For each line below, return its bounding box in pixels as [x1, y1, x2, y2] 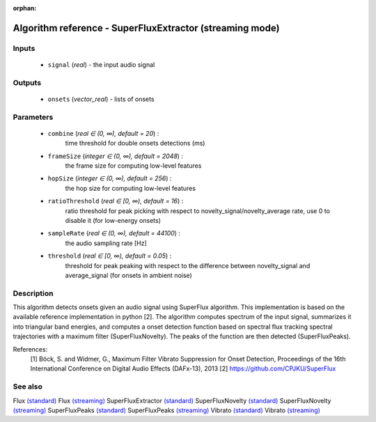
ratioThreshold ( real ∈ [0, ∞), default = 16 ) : [47, 197, 184, 205]
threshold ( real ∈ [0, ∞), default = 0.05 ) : [47, 251, 172, 260]
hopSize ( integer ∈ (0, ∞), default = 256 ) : [47, 174, 172, 182]
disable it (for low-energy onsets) [65, 217, 162, 224]
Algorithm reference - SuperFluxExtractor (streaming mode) [13, 22, 280, 34]
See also [13, 382, 43, 391]
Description [13, 288, 54, 298]
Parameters [13, 112, 54, 122]
